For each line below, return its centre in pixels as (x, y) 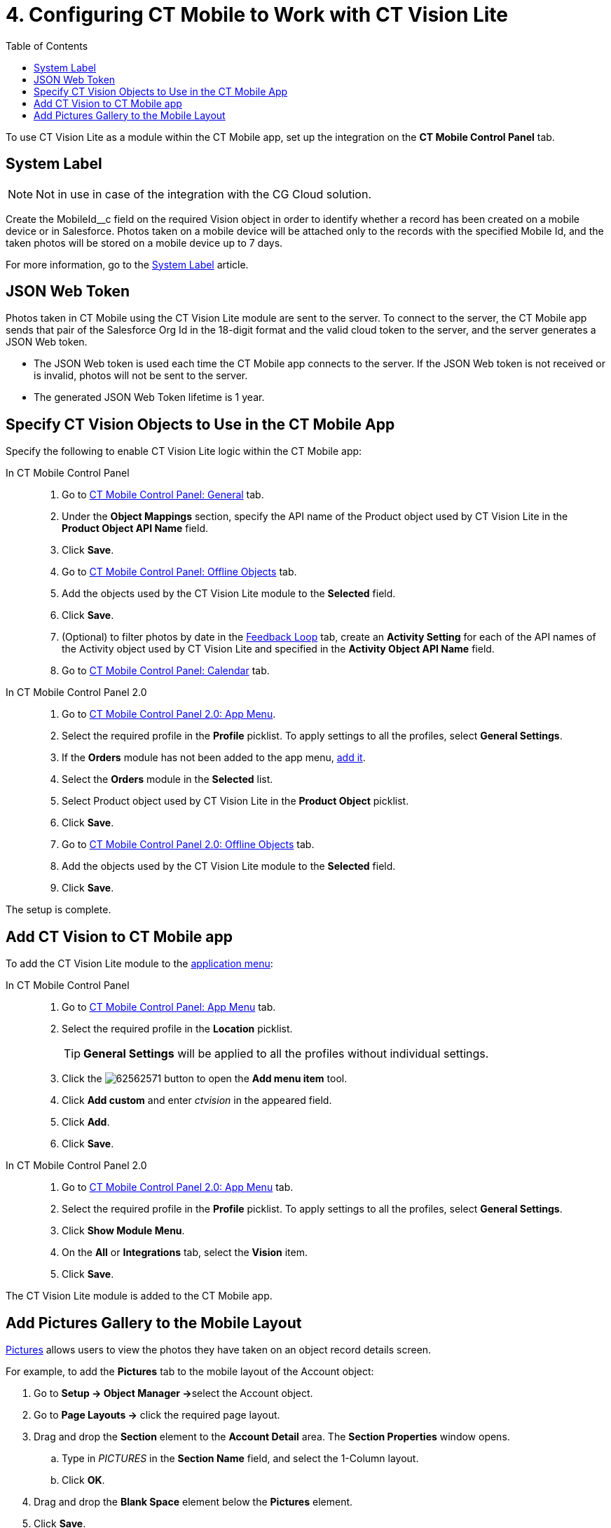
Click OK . (83, 1480)
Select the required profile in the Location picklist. (177, 1029)
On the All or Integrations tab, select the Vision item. (185, 1253)
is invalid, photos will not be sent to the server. (141, 376)
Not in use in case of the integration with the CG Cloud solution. (204, 194)
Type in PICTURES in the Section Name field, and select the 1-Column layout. (240, 1458)
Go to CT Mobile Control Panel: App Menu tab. (169, 1007)
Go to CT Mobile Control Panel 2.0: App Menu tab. (178, 1187)
